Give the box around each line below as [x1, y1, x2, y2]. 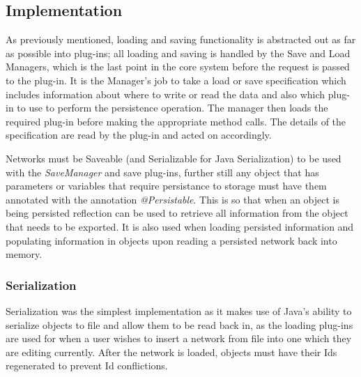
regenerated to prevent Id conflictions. [6, 358, 168, 373]
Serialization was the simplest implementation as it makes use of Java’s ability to [6, 303, 352, 318]
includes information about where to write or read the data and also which [6, 86, 325, 101]
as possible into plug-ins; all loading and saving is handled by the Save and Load [6, 45, 351, 60]
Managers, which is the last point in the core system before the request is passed [6, 59, 350, 74]
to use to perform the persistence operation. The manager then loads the [17, 100, 328, 115]
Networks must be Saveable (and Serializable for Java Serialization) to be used [6, 151, 341, 165]
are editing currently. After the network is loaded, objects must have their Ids [6, 344, 337, 359]
